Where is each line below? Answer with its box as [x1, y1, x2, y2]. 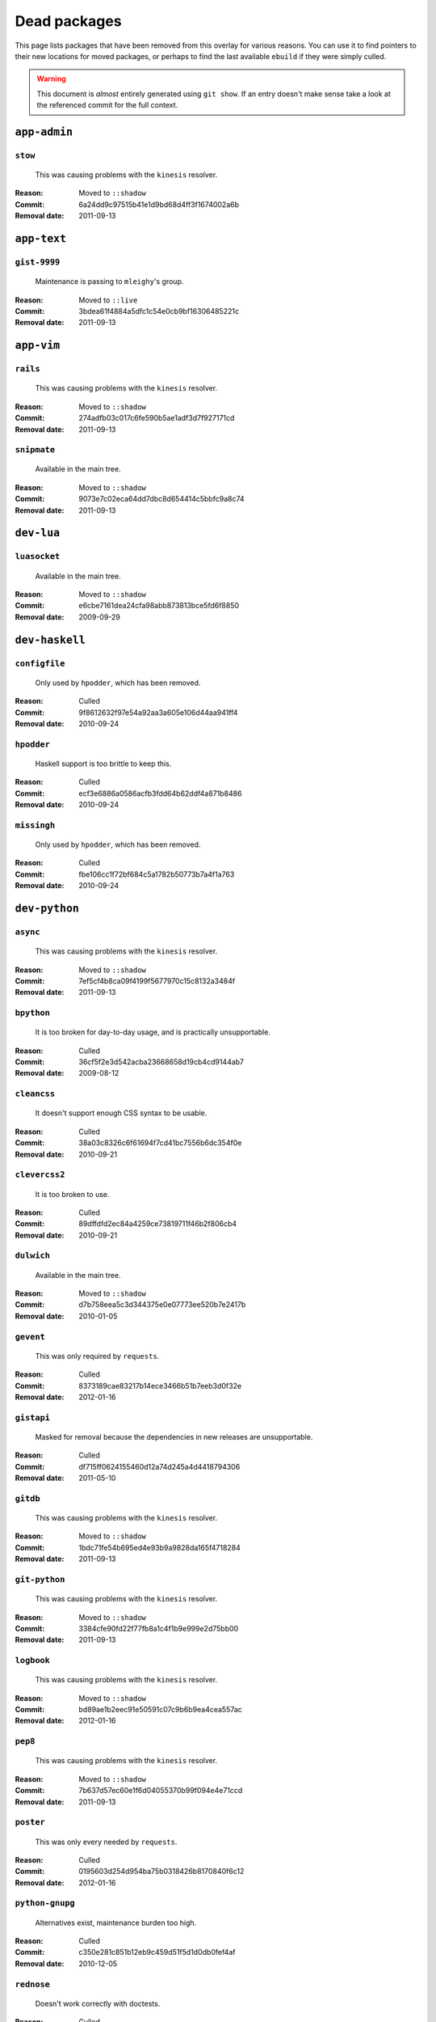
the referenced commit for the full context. [36, 100, 178, 110]
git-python [15, 1574, 65, 1584]
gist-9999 [15, 257, 61, 268]
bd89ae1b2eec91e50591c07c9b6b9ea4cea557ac [78, 1705, 242, 1715]
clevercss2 [15, 1170, 65, 1180]
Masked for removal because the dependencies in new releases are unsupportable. [35, 1432, 313, 1441]
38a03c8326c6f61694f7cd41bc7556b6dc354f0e [78, 1138, 242, 1148]
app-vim [15, 339, 61, 352]
